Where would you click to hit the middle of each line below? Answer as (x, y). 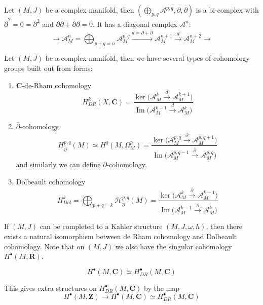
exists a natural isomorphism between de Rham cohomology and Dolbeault (121, 236)
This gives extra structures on (50, 288)
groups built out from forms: (48, 68)
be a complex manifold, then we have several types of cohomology (147, 58)
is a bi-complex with (227, 10)
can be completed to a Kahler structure (101, 226)
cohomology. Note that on (44, 246)
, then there (224, 226)
